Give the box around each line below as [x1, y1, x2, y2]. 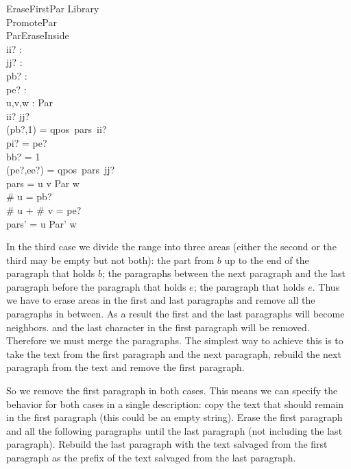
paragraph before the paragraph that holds [6, 279, 186, 293]
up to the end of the [224, 252, 309, 267]
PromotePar [6, 14, 57, 29]
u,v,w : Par [6, 95, 53, 110]
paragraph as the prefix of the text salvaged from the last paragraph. [6, 450, 296, 464]
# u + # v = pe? [6, 202, 82, 217]
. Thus [312, 279, 340, 293]
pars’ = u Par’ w [6, 216, 77, 230]
